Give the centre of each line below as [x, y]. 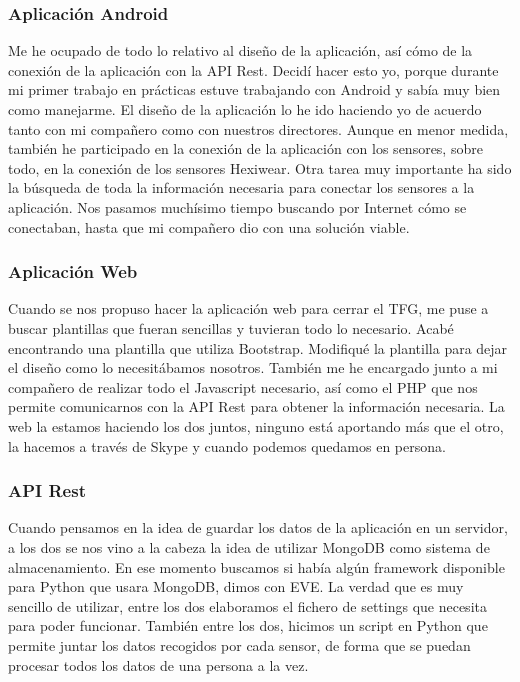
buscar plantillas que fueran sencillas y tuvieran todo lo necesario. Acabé [231, 327]
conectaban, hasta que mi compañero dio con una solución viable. [209, 226]
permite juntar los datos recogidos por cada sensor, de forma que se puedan [239, 644]
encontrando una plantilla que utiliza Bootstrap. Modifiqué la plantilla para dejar [258, 347]
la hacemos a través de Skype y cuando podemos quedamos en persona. [227, 445]
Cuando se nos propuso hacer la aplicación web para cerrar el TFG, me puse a [248, 308]
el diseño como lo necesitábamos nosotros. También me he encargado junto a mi [253, 367]
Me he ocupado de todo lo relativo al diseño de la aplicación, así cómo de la [240, 50]
